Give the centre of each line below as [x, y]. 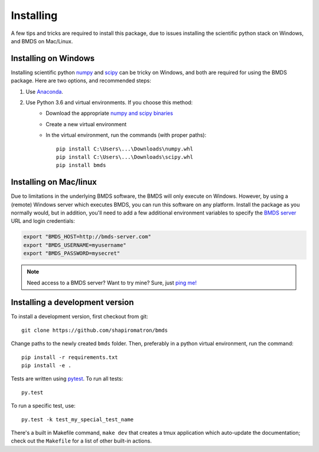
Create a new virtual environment [86, 124]
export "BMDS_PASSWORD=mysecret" [72, 254]
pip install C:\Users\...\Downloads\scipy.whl [125, 157]
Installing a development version [72, 302]
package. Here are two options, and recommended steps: [81, 81]
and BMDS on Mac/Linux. [42, 41]
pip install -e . [46, 366]
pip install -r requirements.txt [70, 357]
